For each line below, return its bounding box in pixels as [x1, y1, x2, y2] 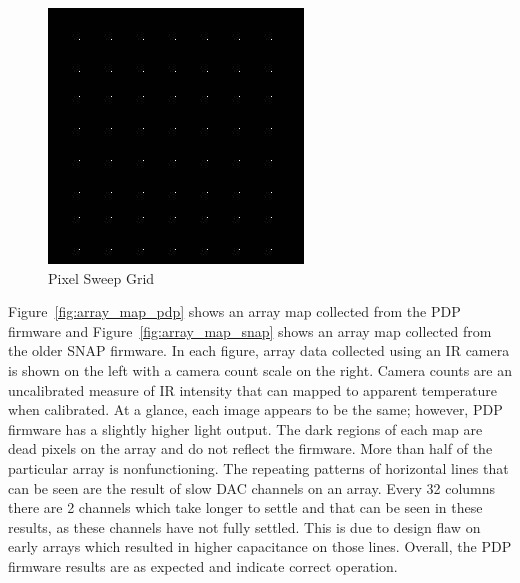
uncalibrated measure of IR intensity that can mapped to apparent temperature [8, 379, 498, 400]
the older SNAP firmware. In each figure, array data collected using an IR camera [8, 340, 510, 361]
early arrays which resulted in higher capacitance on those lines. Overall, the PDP [8, 536, 512, 557]
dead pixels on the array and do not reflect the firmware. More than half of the [8, 438, 493, 459]
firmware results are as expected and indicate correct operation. [8, 555, 398, 576]
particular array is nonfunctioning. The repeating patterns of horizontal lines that [8, 457, 509, 478]
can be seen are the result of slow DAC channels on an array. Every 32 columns [8, 477, 496, 498]
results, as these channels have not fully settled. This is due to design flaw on [8, 516, 481, 537]
